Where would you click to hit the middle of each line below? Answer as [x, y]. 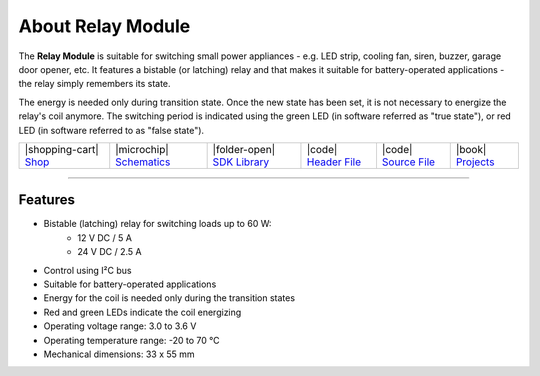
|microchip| [142, 149]
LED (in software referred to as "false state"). [111, 130]
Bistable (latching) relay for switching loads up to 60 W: [157, 224]
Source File [408, 162]
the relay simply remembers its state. [94, 84]
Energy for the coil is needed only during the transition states [169, 298]
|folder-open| [243, 149]
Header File [334, 162]
